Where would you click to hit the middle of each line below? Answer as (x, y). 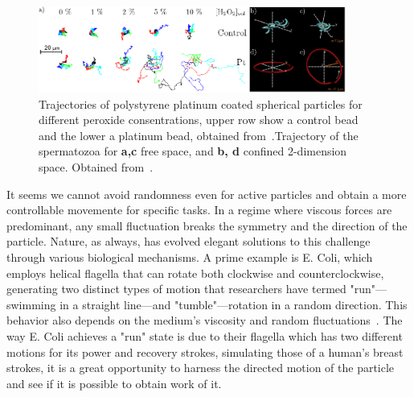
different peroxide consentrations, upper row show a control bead (199, 120)
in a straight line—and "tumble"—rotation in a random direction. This (234, 304)
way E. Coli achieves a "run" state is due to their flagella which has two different (205, 335)
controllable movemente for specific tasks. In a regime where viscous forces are (199, 210)
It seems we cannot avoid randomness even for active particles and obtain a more (207, 194)
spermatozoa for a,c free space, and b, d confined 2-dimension (193, 151)
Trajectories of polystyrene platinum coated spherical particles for (201, 103)
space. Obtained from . (96, 167)
